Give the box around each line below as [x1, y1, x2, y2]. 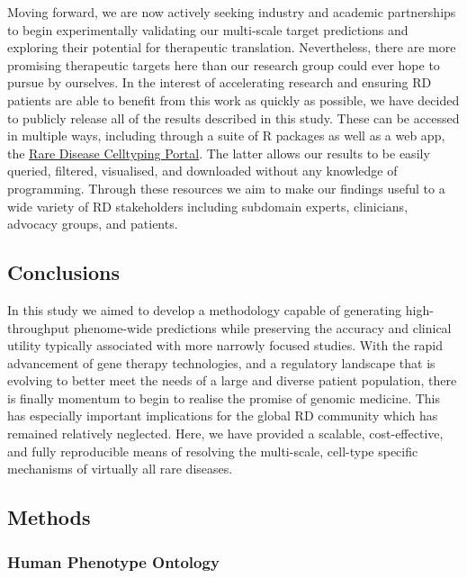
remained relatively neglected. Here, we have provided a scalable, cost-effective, [7, 424, 444, 443]
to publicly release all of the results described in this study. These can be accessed [7, 108, 460, 127]
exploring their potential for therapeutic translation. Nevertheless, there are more [7, 38, 456, 57]
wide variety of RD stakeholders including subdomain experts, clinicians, [7, 196, 409, 215]
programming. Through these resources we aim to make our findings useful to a [7, 178, 445, 197]
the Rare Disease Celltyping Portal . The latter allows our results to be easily [7, 143, 430, 162]
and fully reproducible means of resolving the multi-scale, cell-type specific [7, 441, 418, 460]
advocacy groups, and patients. [7, 214, 178, 233]
